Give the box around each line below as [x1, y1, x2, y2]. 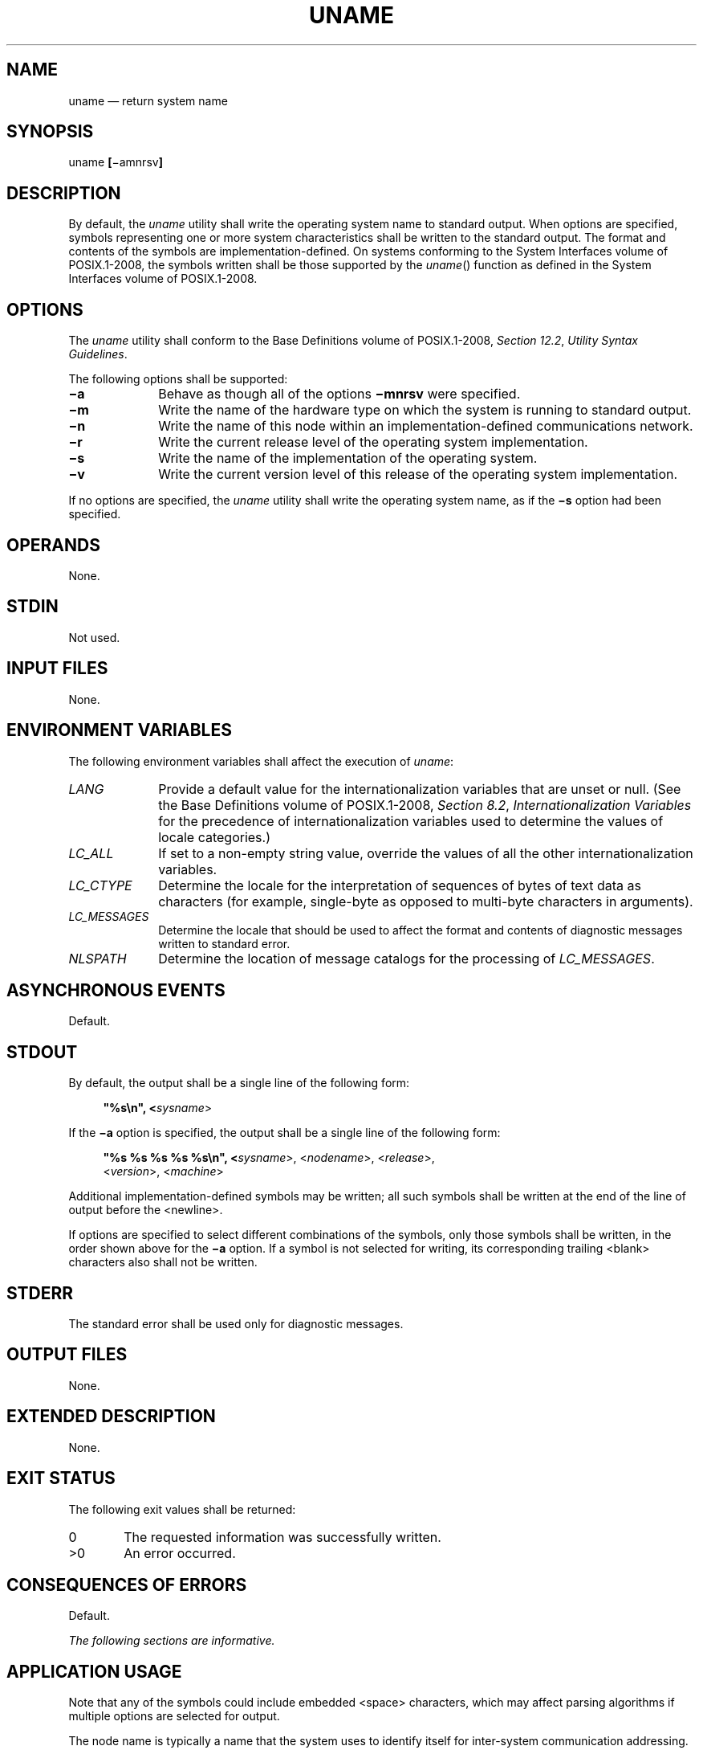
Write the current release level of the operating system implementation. [158, 434, 588, 451]
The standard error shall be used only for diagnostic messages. [68, 1317, 404, 1331]
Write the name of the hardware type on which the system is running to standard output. [158, 402, 692, 419]
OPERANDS [6, 534, 100, 555]
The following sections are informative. [68, 1633, 275, 1648]
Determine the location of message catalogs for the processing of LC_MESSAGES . [158, 950, 655, 967]
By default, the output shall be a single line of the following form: [68, 1076, 410, 1090]
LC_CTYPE [68, 877, 132, 893]
